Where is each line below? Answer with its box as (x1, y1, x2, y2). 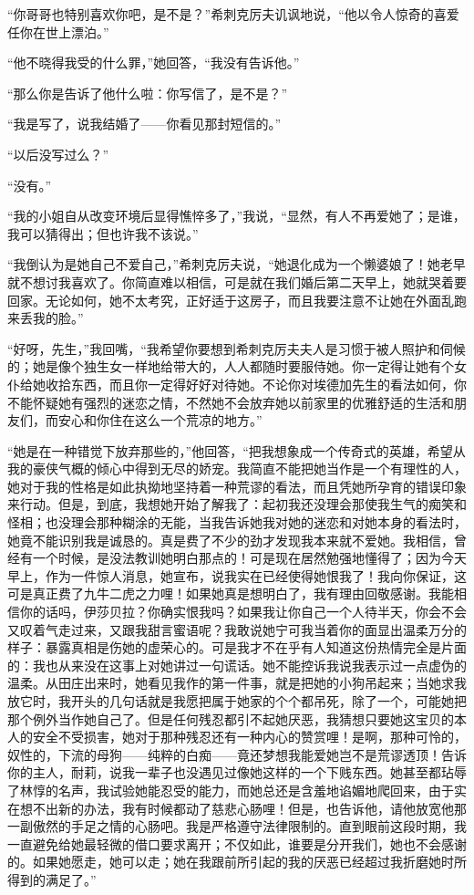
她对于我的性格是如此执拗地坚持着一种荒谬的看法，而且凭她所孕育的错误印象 (7, 476, 467, 495)
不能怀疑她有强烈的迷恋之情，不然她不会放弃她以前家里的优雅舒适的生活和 (7, 392, 454, 411)
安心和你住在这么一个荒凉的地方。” (57, 411, 263, 430)
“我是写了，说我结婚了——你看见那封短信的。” (7, 114, 282, 133)
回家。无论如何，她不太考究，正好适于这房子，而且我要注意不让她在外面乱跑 (7, 290, 467, 309)
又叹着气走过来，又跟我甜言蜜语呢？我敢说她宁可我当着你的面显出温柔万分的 (7, 619, 467, 639)
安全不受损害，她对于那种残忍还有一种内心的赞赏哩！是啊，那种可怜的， (32, 727, 467, 746)
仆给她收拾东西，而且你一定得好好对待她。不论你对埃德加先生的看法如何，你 (7, 374, 467, 393)
